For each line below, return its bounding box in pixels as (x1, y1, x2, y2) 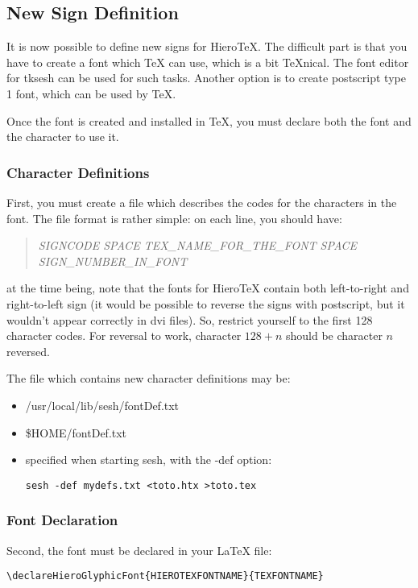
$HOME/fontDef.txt (25, 424, 127, 441)
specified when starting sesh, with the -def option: (25, 451, 272, 468)
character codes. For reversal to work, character (6, 327, 242, 344)
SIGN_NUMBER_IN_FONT (38, 252, 188, 269)
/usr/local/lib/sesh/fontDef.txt (25, 396, 180, 413)
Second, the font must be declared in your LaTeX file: (6, 541, 272, 558)
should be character (285, 327, 383, 344)
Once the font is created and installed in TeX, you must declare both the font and (6, 112, 412, 129)
